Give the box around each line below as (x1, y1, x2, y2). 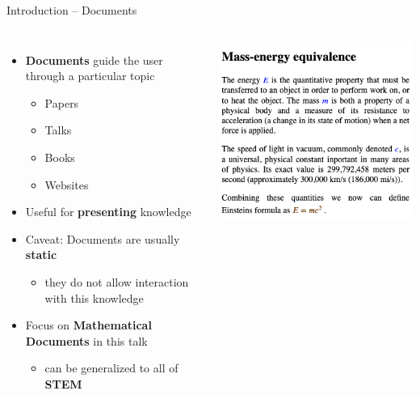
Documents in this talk (25, 332, 148, 349)
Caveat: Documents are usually (25, 230, 180, 247)
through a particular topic (25, 67, 155, 84)
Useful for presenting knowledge (25, 203, 191, 220)
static (25, 246, 57, 263)
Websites (44, 176, 89, 193)
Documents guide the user (25, 51, 163, 68)
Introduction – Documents (6, 2, 137, 18)
